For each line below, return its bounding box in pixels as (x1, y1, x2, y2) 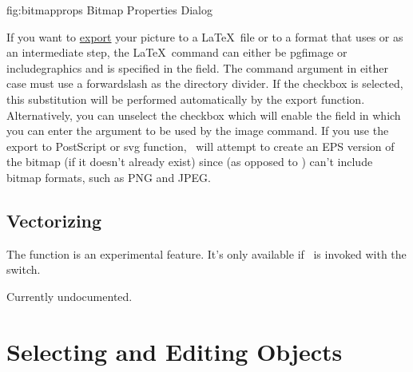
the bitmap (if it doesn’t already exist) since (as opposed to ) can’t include (6, 153, 373, 170)
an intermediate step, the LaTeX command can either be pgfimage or (6, 44, 347, 61)
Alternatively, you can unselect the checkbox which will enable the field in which (6, 106, 401, 123)
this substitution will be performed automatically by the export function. (6, 90, 365, 107)
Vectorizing (6, 208, 102, 232)
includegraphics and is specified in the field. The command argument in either (6, 59, 388, 76)
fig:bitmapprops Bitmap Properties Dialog (6, 2, 212, 18)
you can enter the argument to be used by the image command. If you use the (6, 122, 389, 139)
